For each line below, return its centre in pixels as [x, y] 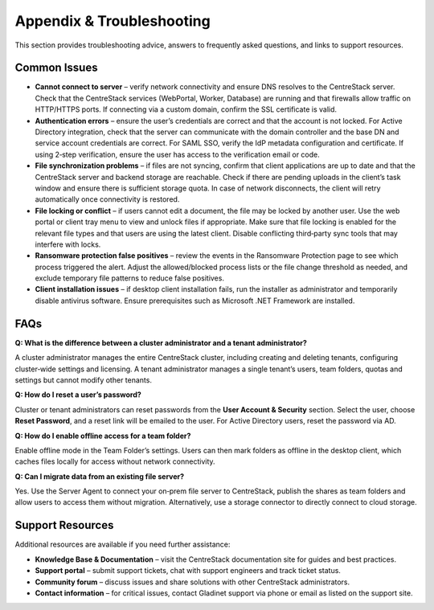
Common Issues [56, 68]
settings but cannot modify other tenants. [84, 380]
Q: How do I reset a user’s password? [78, 395]
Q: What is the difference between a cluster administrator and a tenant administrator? [161, 342]
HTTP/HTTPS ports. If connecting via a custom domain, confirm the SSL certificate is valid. [186, 109]
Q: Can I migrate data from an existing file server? [100, 476]
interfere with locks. [68, 244]
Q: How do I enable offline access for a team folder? [103, 436]
